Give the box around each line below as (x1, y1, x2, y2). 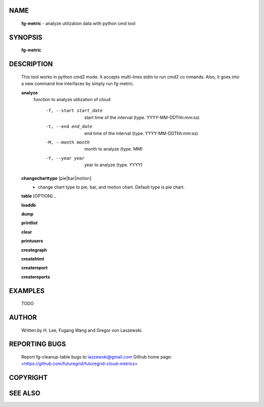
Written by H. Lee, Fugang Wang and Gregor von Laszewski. (21, 327, 143, 333)
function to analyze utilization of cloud (33, 97, 111, 102)
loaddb (21, 202, 36, 208)
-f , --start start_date (45, 108, 103, 113)
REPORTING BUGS (9, 340, 66, 348)
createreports (21, 274, 50, 279)
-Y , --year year (45, 155, 85, 161)
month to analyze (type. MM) (84, 146, 143, 152)
